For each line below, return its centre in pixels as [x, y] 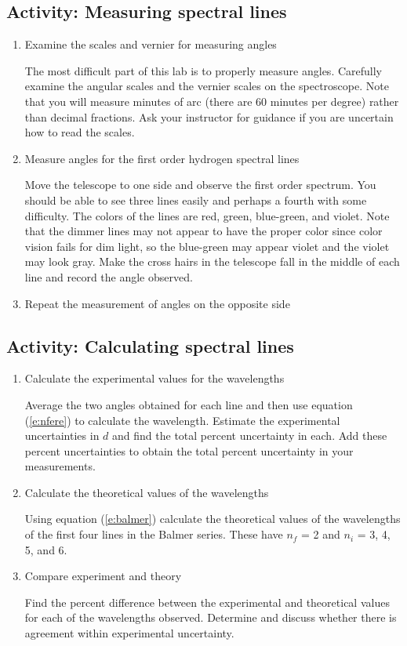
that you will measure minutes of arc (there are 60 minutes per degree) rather [212, 101]
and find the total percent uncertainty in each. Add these [250, 436]
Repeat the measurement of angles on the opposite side [157, 303]
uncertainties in [62, 436]
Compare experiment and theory [103, 576]
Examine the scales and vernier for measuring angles [151, 44]
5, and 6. [46, 549]
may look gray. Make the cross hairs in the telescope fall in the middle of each [212, 261]
